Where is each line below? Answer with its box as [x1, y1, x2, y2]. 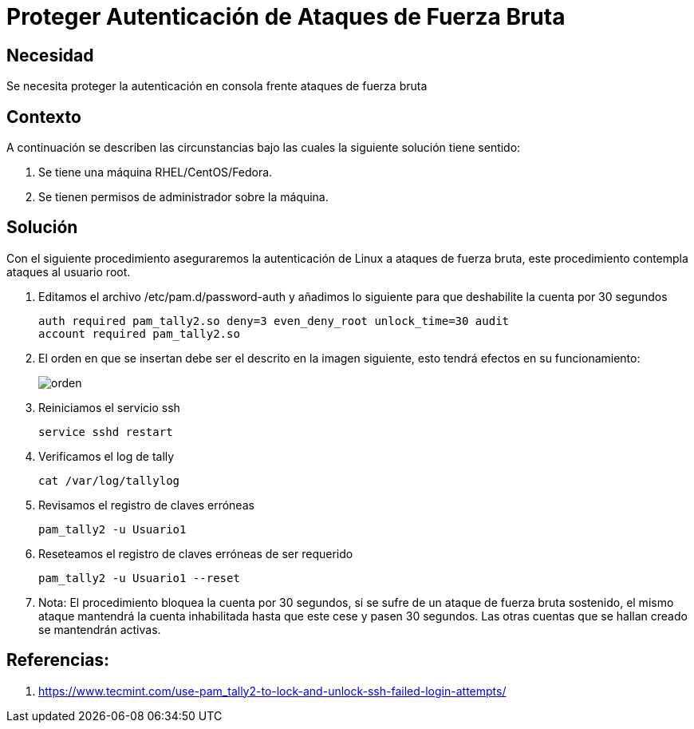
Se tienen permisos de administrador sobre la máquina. [38, 190, 329, 204]
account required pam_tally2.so [38, 327, 240, 340]
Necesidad [6, 45, 94, 65]
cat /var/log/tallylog [38, 473, 180, 487]
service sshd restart [38, 425, 173, 438]
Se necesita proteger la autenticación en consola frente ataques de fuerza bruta [6, 79, 428, 93]
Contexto [6, 106, 81, 127]
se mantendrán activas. [38, 622, 161, 636]
